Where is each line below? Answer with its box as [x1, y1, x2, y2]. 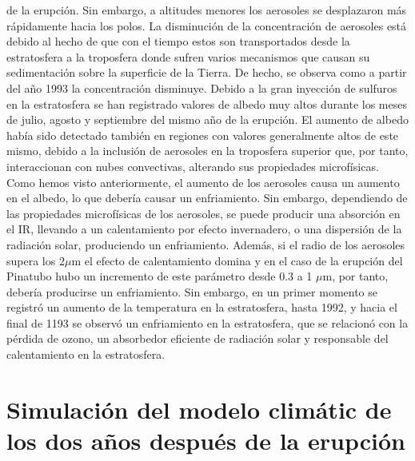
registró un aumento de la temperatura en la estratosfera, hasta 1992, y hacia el [6, 299, 397, 316]
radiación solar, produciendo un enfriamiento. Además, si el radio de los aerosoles [6, 236, 405, 252]
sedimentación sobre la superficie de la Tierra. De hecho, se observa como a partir [6, 64, 407, 81]
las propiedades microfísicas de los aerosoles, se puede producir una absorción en [6, 205, 401, 221]
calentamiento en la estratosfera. [6, 346, 166, 363]
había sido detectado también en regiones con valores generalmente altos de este [6, 126, 399, 143]
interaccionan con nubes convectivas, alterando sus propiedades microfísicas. [6, 157, 379, 174]
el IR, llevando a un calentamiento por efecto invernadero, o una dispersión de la [6, 221, 402, 237]
